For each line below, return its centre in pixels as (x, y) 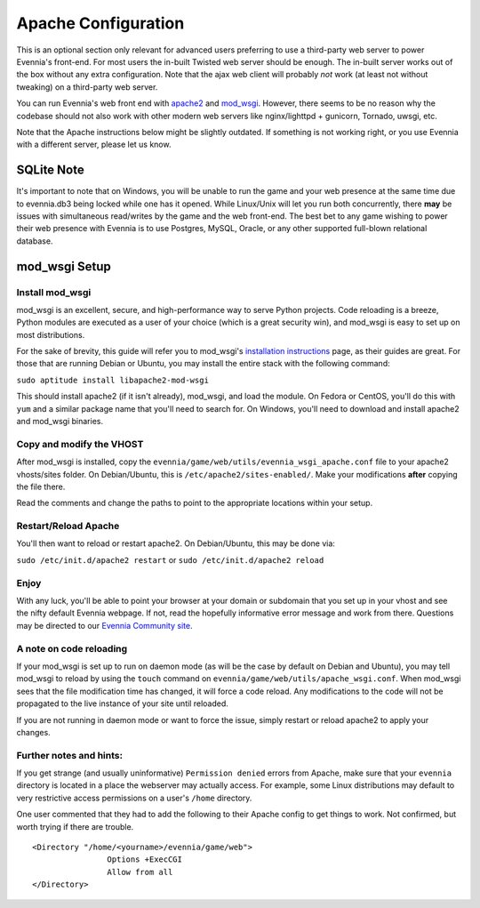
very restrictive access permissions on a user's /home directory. (134, 798)
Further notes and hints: (70, 755)
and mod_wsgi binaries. (60, 422)
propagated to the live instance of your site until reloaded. (122, 703)
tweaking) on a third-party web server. (87, 87)
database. (35, 241)
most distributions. (51, 334)
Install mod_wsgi (54, 292)
